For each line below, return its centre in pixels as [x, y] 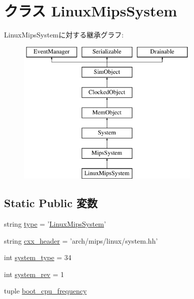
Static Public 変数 [51, 203]
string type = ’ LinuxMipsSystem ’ [55, 224]
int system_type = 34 [38, 257]
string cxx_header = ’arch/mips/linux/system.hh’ [81, 240]
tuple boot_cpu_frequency [45, 291]
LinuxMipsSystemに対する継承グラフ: [64, 35]
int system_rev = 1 [34, 274]
